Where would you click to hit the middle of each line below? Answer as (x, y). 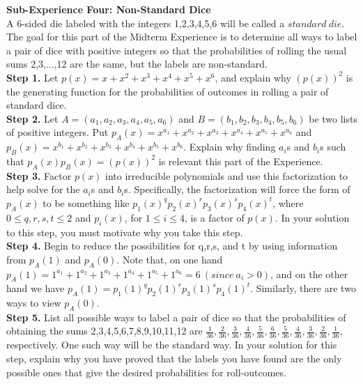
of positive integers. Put (57, 132)
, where (288, 202)
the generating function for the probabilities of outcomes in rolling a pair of (168, 91)
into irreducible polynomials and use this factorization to (227, 175)
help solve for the (43, 189)
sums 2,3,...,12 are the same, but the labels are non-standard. (137, 64)
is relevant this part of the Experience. (241, 161)
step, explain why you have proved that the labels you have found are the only (174, 358)
